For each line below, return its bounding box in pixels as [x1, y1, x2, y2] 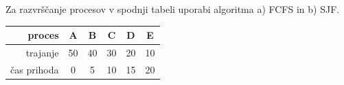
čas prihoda [10, 62, 59, 76]
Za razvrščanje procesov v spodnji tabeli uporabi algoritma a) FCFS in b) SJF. [5, 2, 340, 16]
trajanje [25, 45, 59, 59]
